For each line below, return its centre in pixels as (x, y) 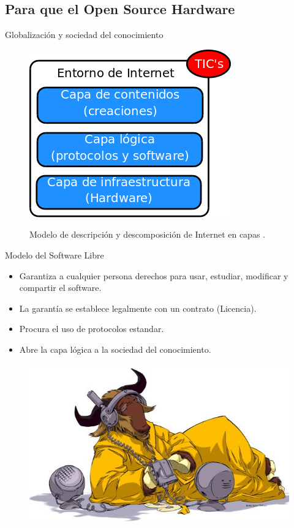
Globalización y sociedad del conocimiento (84, 35)
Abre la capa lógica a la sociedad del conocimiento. (115, 349)
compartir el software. (60, 288)
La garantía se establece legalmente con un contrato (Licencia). (138, 308)
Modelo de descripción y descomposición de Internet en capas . (147, 234)
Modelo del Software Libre (55, 255)
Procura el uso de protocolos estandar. (92, 329)
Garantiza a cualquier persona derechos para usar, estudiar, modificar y (154, 275)
